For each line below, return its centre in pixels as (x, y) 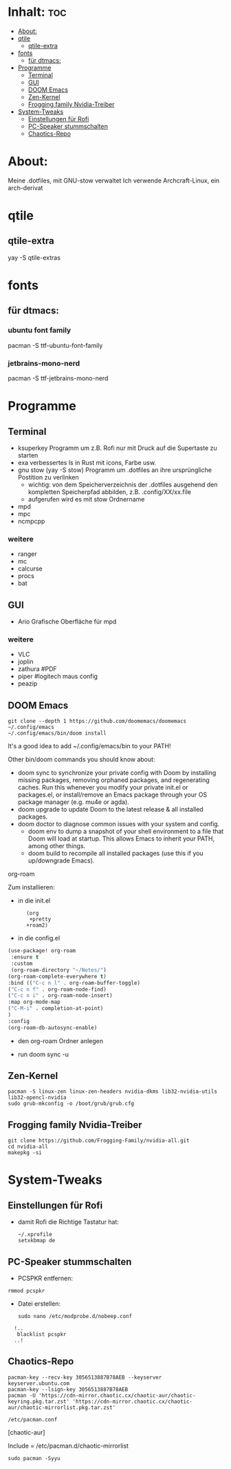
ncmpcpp (31, 522)
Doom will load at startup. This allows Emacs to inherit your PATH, (121, 839)
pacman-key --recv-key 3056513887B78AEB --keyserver (85, 1377)
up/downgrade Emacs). (61, 861)
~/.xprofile (35, 1235)
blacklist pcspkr (42, 1335)
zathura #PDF (37, 669)
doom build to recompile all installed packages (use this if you (115, 853)
